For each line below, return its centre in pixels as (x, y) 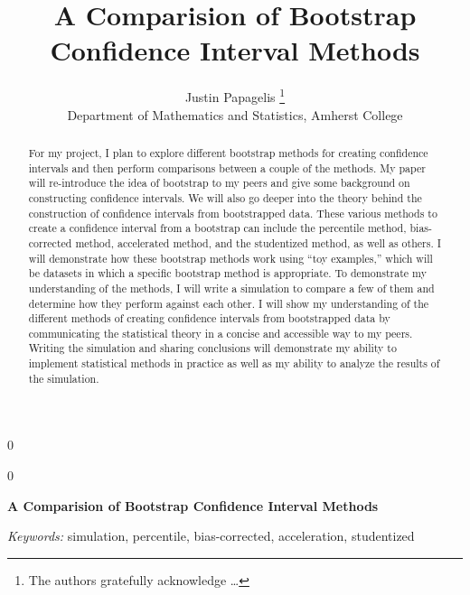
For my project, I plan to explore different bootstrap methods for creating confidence (228, 152)
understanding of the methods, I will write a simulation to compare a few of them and (231, 288)
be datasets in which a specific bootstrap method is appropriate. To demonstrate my (227, 273)
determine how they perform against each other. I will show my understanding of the (229, 303)
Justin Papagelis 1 (235, 95)
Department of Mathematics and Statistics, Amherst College (235, 114)
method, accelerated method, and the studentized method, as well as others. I (258, 242)
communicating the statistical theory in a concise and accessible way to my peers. (221, 333)
